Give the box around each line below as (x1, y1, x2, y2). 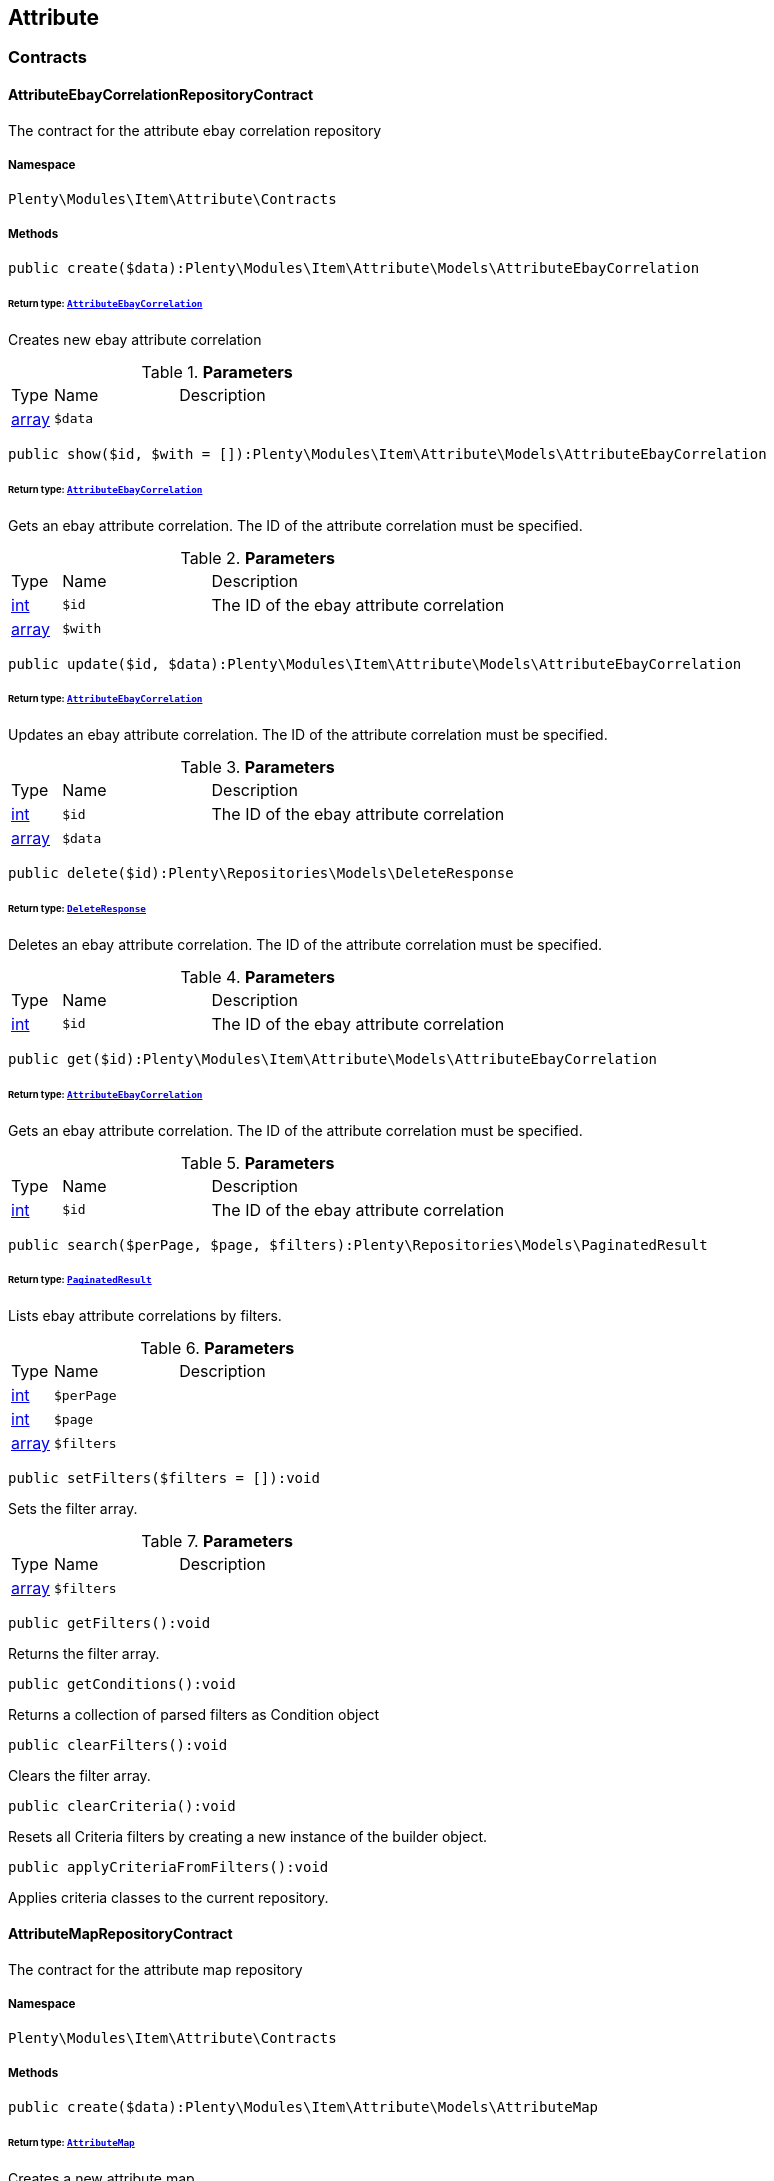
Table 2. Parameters (180, 547, 335, 568)
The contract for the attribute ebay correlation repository (8, 121, 382, 139)
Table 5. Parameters (180, 1152, 335, 1173)
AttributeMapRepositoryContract (8, 1924, 233, 1942)
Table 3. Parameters (180, 757, 335, 778)
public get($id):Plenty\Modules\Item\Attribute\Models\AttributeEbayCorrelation (8, 1050, 658, 1067)
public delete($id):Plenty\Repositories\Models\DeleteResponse (8, 865, 514, 882)
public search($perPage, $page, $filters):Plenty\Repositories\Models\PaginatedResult (8, 1236, 708, 1253)
